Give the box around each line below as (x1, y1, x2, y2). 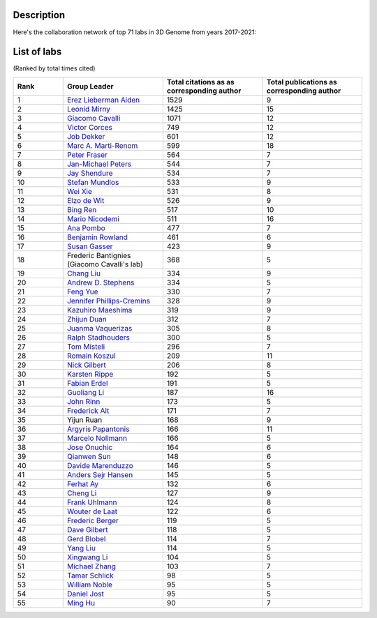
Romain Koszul (66, 351, 116, 361)
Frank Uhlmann (66, 497, 117, 507)
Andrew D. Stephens (66, 278, 135, 287)
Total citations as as (166, 77, 235, 86)
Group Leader (66, 81, 114, 91)
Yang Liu (66, 543, 96, 552)
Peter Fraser (66, 150, 108, 160)
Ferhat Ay (66, 478, 99, 488)
